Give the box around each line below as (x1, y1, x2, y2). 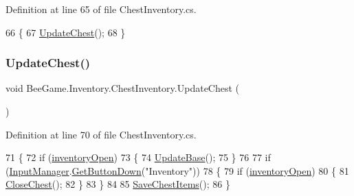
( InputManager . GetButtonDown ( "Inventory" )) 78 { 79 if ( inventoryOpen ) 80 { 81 (5, 163, 349, 177)
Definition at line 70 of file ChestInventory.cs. (5, 127, 197, 141)
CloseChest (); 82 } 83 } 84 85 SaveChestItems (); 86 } (5, 177, 230, 191)
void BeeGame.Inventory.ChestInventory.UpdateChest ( (5, 81, 240, 95)
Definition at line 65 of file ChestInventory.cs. (5, 2, 197, 16)
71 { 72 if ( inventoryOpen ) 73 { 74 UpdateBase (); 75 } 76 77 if (5, 150, 271, 164)
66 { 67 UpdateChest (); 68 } (5, 25, 126, 39)
